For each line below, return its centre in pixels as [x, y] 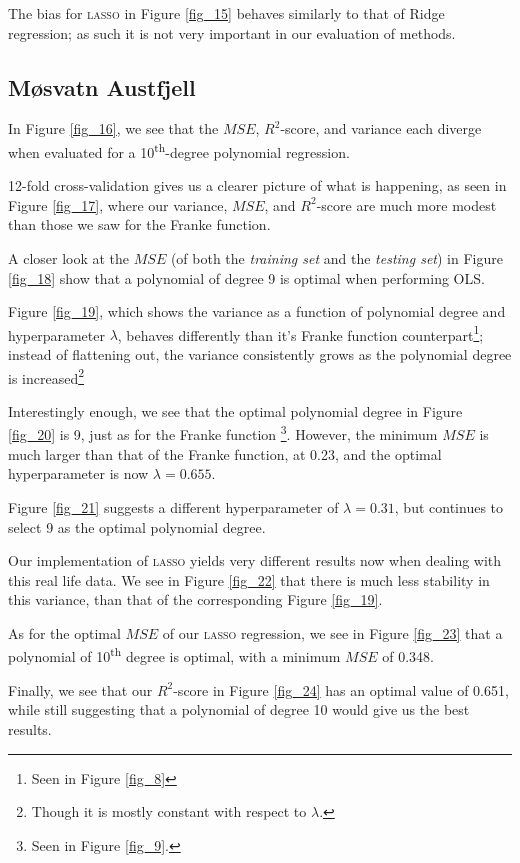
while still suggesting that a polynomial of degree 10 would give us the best [239, 709]
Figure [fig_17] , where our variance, [118, 204]
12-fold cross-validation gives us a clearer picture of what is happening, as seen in [257, 185]
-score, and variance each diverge [381, 128]
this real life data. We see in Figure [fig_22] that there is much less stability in [249, 579]
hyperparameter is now [78, 473]
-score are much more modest [406, 204]
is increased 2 [46, 376]
